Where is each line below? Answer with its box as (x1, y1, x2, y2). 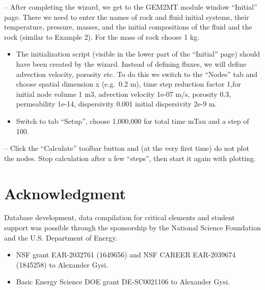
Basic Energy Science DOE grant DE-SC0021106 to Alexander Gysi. (16, 276, 230, 287)
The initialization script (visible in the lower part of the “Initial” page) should (16, 48, 260, 59)
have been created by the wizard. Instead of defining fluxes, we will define (16, 58, 247, 69)
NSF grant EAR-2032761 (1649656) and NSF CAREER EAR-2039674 (16, 249, 236, 260)
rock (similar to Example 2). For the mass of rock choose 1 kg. (4, 31, 200, 42)
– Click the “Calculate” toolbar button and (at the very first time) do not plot (4, 143, 249, 153)
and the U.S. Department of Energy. (4, 232, 118, 243)
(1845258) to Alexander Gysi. (16, 259, 109, 270)
